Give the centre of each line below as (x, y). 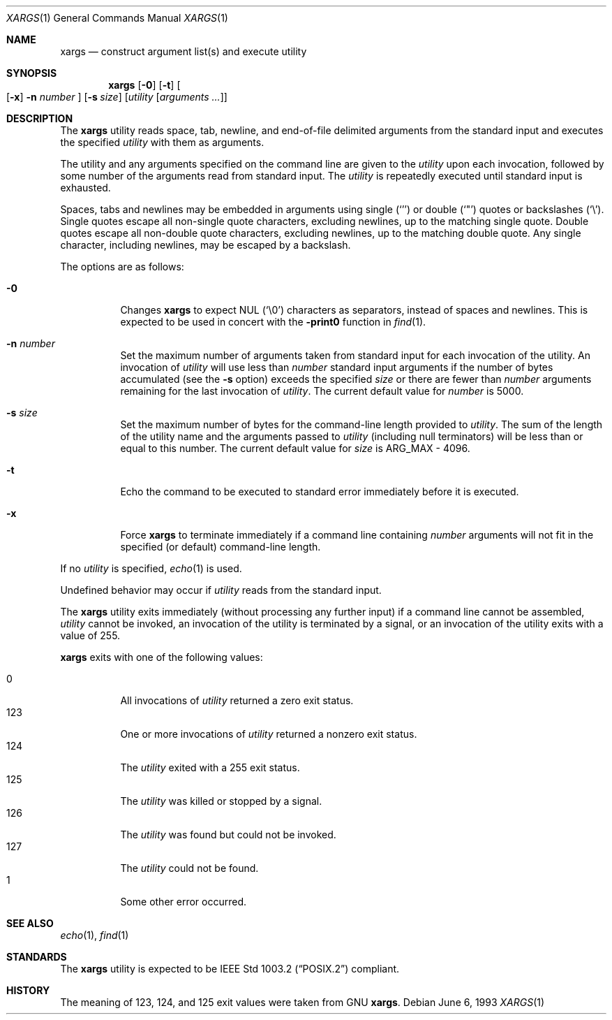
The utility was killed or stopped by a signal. (221, 801)
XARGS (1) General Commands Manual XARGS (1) (117, 18)
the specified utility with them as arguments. (162, 142)
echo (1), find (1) (95, 935)
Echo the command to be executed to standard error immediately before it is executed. (320, 491)
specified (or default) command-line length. (221, 547)
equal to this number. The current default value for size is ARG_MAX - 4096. (295, 448)
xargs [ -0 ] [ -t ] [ (144, 85)
